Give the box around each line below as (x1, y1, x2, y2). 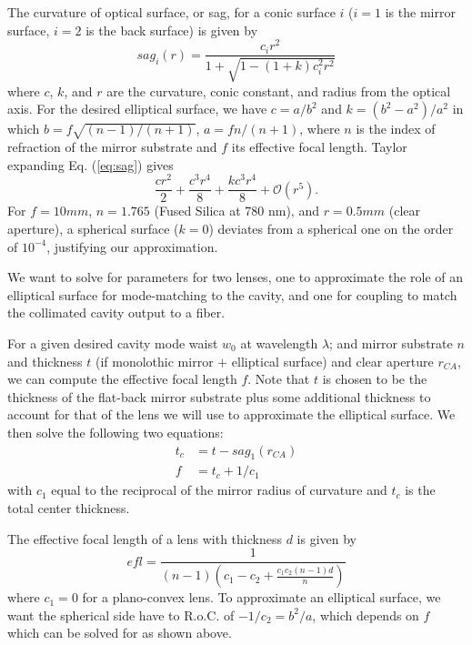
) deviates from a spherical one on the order (208, 219, 454, 237)
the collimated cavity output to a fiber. (7, 303, 226, 322)
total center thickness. (7, 498, 130, 517)
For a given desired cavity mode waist (7, 333, 218, 352)
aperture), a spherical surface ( (7, 219, 179, 237)
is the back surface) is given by (85, 20, 258, 39)
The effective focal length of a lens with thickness (7, 529, 282, 548)
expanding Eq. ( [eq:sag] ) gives (7, 155, 174, 174)
